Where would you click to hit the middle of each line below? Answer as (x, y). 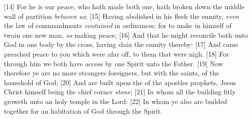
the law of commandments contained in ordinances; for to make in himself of (118, 25)
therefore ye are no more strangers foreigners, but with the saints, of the (112, 73)
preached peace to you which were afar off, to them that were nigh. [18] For (117, 53)
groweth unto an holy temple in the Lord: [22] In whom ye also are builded (116, 101)
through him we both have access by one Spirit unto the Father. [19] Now (114, 63)
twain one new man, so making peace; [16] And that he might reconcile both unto (126, 35)
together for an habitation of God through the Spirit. (83, 111)
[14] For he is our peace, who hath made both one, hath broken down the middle (124, 6)
